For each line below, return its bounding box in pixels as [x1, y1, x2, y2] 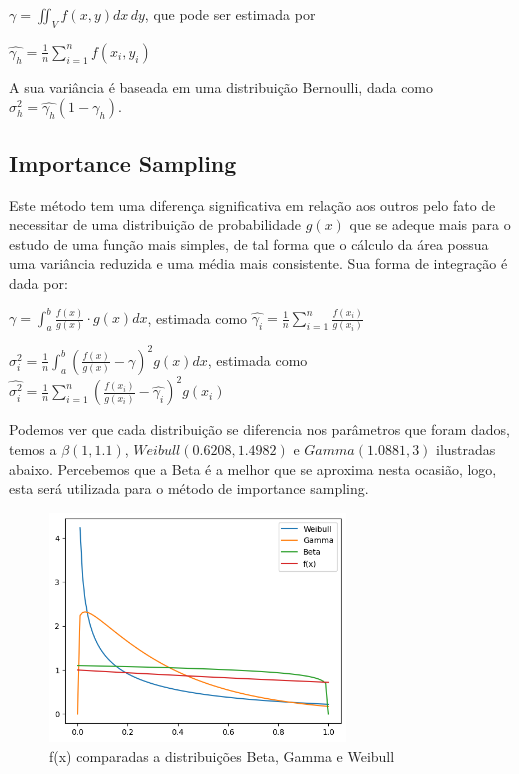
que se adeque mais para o [349, 214, 511, 235]
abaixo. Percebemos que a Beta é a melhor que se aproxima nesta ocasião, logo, [9, 458, 497, 479]
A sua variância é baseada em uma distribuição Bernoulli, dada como [9, 76, 434, 97]
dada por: [9, 272, 68, 293]
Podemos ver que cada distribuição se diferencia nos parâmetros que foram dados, [9, 419, 510, 440]
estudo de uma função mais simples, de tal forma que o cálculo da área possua [9, 233, 489, 254]
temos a [9, 438, 57, 459]
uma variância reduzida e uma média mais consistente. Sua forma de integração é [9, 253, 508, 274]
